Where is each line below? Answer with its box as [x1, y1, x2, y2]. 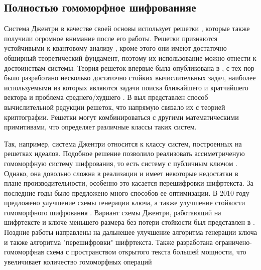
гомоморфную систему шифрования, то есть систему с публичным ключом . [4, 158, 238, 168]
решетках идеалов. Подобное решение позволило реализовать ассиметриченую [4, 148, 245, 159]
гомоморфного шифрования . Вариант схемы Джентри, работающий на [4, 207, 221, 217]
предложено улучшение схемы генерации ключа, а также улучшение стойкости [4, 197, 245, 208]
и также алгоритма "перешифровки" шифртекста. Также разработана [4, 236, 213, 247]
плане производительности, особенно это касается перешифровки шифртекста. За [4, 178, 253, 188]
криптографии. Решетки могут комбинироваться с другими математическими [4, 111, 239, 122]
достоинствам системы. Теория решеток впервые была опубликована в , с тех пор [4, 62, 254, 73]
